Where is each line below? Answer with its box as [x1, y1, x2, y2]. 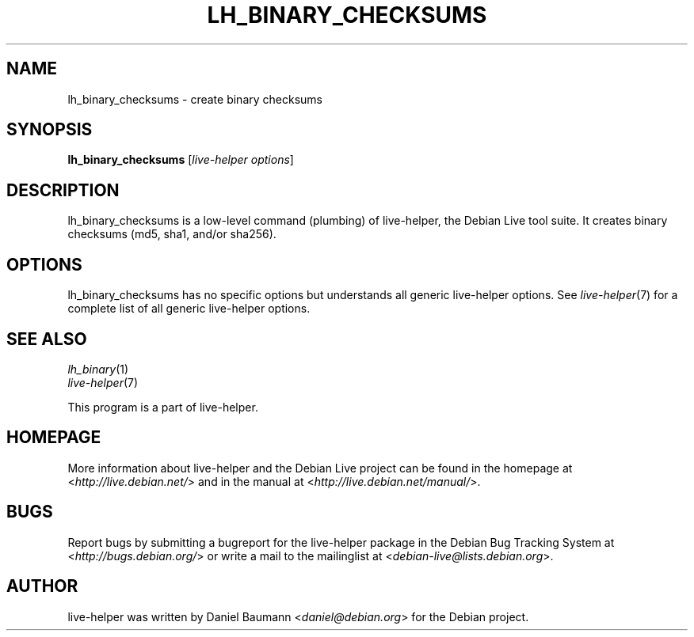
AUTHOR [6, 576, 78, 597]
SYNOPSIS [6, 119, 93, 140]
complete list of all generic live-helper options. [67, 301, 311, 316]
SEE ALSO [6, 328, 87, 349]
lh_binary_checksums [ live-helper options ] [67, 153, 294, 167]
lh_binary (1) [67, 362, 129, 376]
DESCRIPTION [6, 180, 120, 200]
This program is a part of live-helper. [67, 400, 258, 414]
